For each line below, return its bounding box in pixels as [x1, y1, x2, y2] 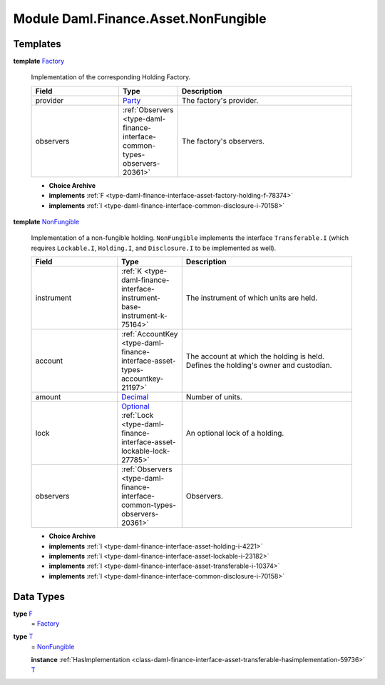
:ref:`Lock [121, 411, 154, 421]
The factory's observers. [182, 136, 265, 146]
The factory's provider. [182, 95, 259, 105]
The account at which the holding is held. [185, 351, 324, 361]
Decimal [121, 392, 149, 402]
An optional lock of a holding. [185, 429, 284, 439]
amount [35, 392, 61, 402]
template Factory [13, 57, 65, 66]
